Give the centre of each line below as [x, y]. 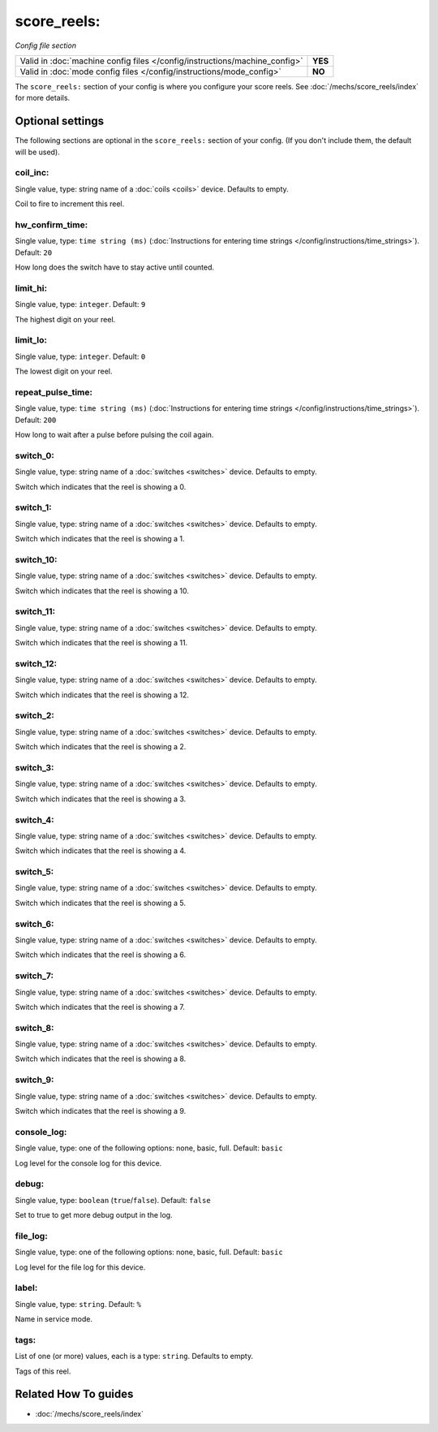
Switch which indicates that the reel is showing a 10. [102, 591]
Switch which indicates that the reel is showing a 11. [101, 643]
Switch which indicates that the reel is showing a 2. [101, 747]
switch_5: [34, 872]
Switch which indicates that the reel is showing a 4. [101, 851]
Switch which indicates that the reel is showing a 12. [102, 695]
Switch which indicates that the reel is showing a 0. [101, 486]
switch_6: [34, 924]
